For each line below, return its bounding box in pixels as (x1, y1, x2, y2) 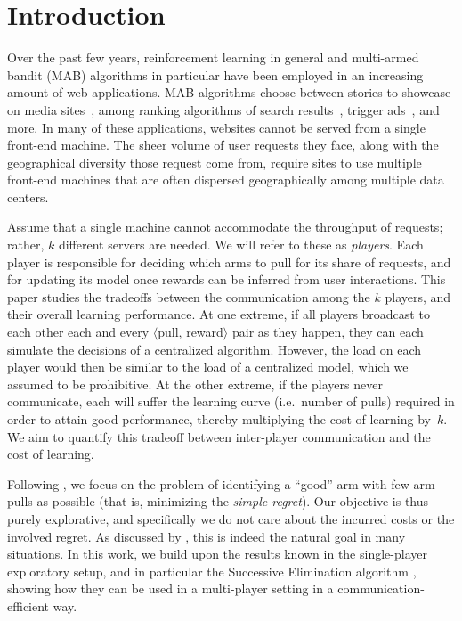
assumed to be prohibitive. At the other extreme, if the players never (7, 374, 383, 393)
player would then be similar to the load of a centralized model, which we (7, 357, 409, 376)
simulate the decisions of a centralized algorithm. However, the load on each (7, 339, 422, 358)
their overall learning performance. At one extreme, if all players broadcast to (7, 305, 430, 323)
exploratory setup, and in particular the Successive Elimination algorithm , (7, 561, 417, 580)
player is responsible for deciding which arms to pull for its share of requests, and (7, 252, 451, 271)
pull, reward (158, 323, 223, 341)
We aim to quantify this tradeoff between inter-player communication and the (7, 427, 431, 445)
